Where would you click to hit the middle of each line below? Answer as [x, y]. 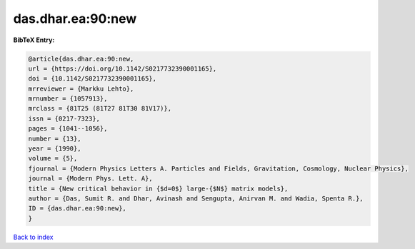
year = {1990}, [55, 149]
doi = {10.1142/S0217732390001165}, [92, 79]
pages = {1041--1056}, [68, 129]
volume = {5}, [53, 158]
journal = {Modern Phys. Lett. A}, [90, 179]
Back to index [33, 237]
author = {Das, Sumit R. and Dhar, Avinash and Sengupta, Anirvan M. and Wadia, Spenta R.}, [196, 199]
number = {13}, [55, 138]
